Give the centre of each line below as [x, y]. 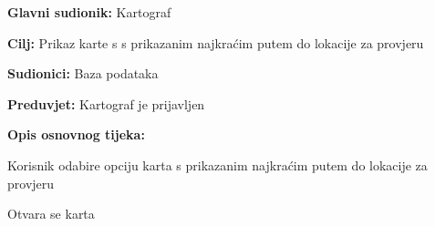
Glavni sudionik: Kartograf [89, 12]
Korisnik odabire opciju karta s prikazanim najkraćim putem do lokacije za [217, 164]
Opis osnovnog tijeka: [76, 134]
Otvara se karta [51, 214]
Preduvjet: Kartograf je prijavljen [106, 103]
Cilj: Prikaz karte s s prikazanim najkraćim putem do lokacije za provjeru [216, 42]
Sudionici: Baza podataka [83, 73]
